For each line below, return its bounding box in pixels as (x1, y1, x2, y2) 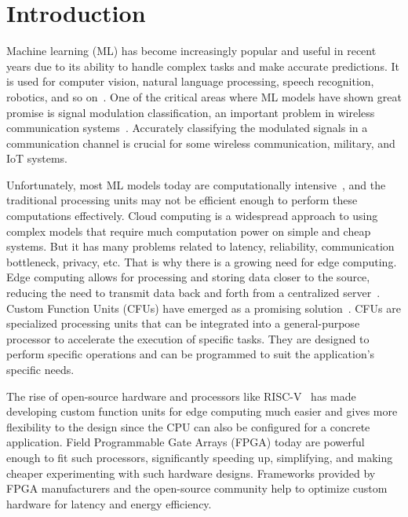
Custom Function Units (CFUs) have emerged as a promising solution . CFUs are (6, 299, 401, 316)
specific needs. (6, 361, 75, 377)
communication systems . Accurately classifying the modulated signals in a (6, 119, 368, 136)
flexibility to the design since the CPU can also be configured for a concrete (6, 418, 370, 434)
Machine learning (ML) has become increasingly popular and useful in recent (6, 42, 377, 59)
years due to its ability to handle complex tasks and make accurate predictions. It (6, 57, 399, 74)
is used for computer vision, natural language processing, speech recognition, (6, 73, 374, 90)
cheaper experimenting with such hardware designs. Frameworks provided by (6, 464, 376, 481)
